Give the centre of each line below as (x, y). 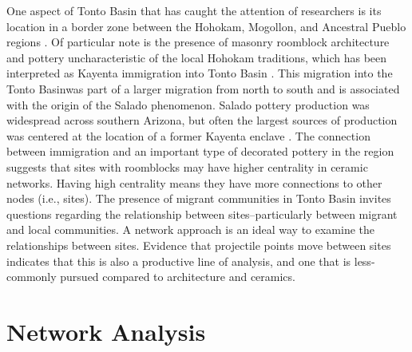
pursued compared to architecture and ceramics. (178, 277)
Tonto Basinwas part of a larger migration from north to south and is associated (203, 88)
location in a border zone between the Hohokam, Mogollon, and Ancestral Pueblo (206, 26)
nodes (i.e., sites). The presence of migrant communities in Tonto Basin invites (199, 198)
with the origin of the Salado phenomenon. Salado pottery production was (188, 104)
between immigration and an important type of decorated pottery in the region (200, 151)
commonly (32, 277)
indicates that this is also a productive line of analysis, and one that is (179, 261)
